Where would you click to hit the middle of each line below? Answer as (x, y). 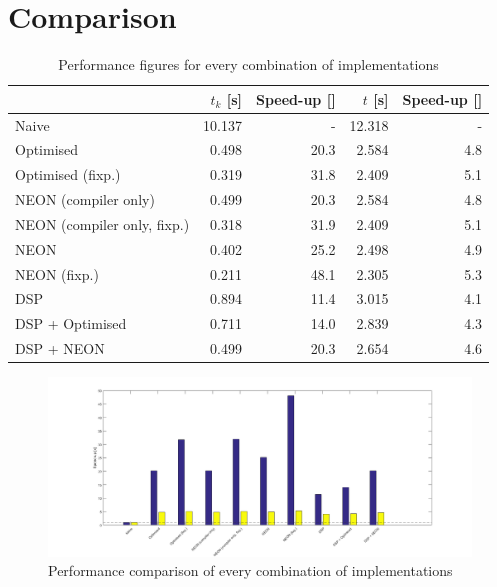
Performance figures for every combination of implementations (248, 64)
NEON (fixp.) (57, 273)
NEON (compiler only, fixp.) (102, 223)
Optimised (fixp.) (68, 174)
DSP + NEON (60, 348)
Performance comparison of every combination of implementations (250, 570)
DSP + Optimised (71, 323)
